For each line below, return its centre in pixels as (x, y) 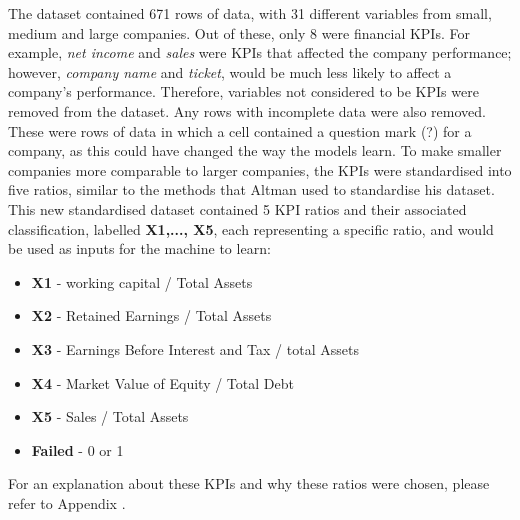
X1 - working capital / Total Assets (142, 281)
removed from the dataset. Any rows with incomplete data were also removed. (247, 110)
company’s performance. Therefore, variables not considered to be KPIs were (243, 91)
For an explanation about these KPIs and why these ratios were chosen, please (249, 483)
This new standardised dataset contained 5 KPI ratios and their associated (237, 208)
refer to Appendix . (67, 502)
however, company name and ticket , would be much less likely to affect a (230, 71)
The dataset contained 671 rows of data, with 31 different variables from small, (250, 13)
